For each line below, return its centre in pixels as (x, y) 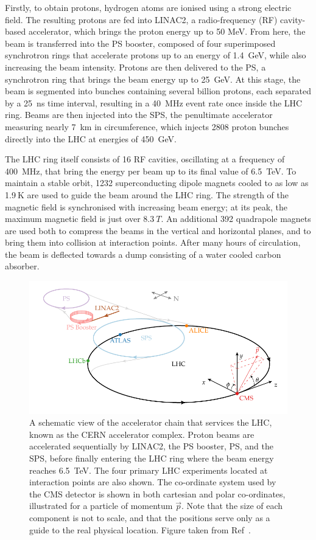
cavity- (293, 19)
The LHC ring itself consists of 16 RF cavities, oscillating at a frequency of (145, 159)
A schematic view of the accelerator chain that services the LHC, (151, 422)
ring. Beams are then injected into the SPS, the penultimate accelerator (139, 115)
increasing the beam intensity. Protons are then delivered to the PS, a (135, 67)
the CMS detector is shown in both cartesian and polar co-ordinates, (157, 493)
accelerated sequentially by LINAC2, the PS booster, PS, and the (151, 446)
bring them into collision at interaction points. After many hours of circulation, (153, 242)
